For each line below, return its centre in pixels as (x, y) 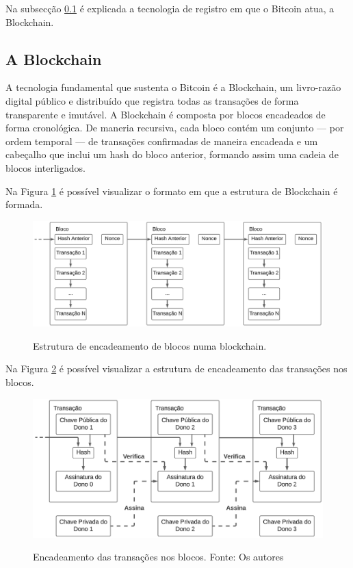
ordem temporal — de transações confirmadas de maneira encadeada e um (162, 141)
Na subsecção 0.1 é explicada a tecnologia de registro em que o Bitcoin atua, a (170, 8)
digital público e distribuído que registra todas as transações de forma (152, 100)
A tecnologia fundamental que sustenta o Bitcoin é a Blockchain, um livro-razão (173, 87)
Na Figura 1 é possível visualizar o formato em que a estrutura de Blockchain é (172, 191)
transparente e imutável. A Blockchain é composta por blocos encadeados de (166, 114)
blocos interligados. (45, 167)
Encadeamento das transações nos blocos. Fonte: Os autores (158, 557)
